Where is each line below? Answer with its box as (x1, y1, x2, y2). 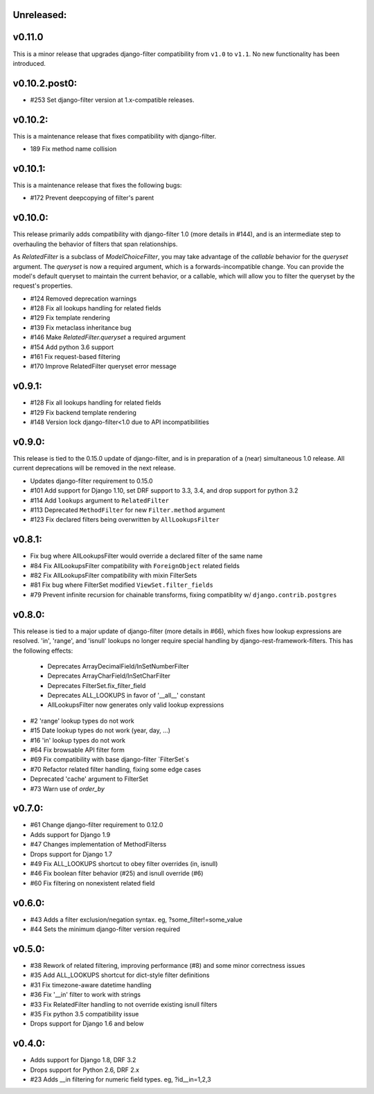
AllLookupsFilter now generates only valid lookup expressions (47, 700, 224, 709)
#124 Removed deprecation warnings (30, 294, 137, 303)
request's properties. (12, 281, 73, 290)
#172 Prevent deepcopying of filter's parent (30, 194, 154, 202)
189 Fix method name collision (30, 145, 117, 153)
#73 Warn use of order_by (30, 784, 105, 793)
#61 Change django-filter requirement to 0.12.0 (30, 821, 163, 829)
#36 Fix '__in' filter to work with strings (30, 991, 141, 999)
